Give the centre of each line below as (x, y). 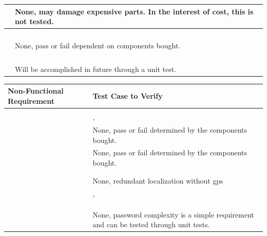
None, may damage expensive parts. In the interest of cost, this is (134, 11)
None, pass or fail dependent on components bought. (98, 45)
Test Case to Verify (128, 96)
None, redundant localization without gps (158, 181)
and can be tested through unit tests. (151, 224)
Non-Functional (36, 91)
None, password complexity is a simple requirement (173, 214)
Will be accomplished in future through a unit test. (96, 69)
